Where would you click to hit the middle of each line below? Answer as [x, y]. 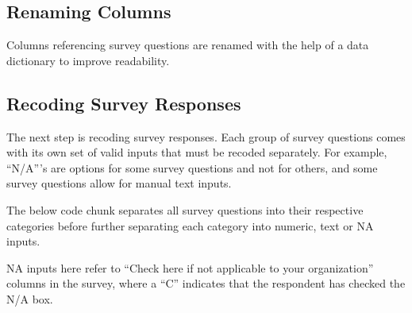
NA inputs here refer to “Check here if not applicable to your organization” [190, 267]
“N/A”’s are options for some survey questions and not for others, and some [192, 167]
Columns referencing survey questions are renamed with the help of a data [188, 45]
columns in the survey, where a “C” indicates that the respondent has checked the [206, 283]
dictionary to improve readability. [88, 60]
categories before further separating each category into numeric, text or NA [190, 225]
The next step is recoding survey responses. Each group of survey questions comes [206, 136]
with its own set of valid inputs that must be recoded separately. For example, [197, 152]
